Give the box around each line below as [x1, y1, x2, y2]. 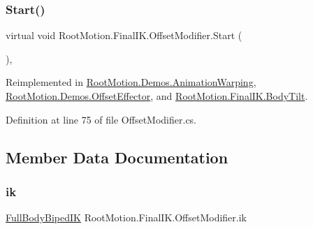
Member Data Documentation [6, 146, 228, 168]
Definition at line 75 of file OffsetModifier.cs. [6, 112, 197, 126]
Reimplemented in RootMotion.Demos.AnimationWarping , [6, 75, 256, 89]
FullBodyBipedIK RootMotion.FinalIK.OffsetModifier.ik [6, 210, 247, 225]
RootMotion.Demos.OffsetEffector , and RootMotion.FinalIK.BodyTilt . [6, 89, 308, 103]
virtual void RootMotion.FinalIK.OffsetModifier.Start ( [6, 28, 242, 43]
